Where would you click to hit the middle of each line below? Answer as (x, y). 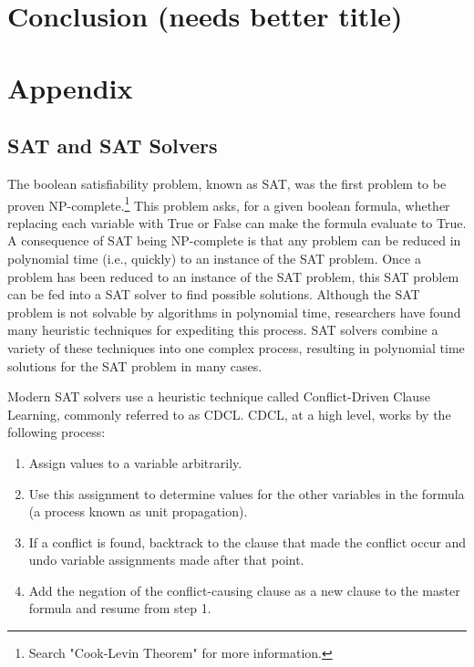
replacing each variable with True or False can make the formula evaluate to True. (237, 222)
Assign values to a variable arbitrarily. (135, 462)
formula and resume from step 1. (120, 608)
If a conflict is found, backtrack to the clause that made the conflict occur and (247, 542)
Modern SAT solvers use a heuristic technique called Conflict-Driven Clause (219, 396)
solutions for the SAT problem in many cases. (135, 365)
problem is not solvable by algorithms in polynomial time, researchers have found (234, 312)
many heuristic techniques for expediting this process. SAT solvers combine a (223, 330)
